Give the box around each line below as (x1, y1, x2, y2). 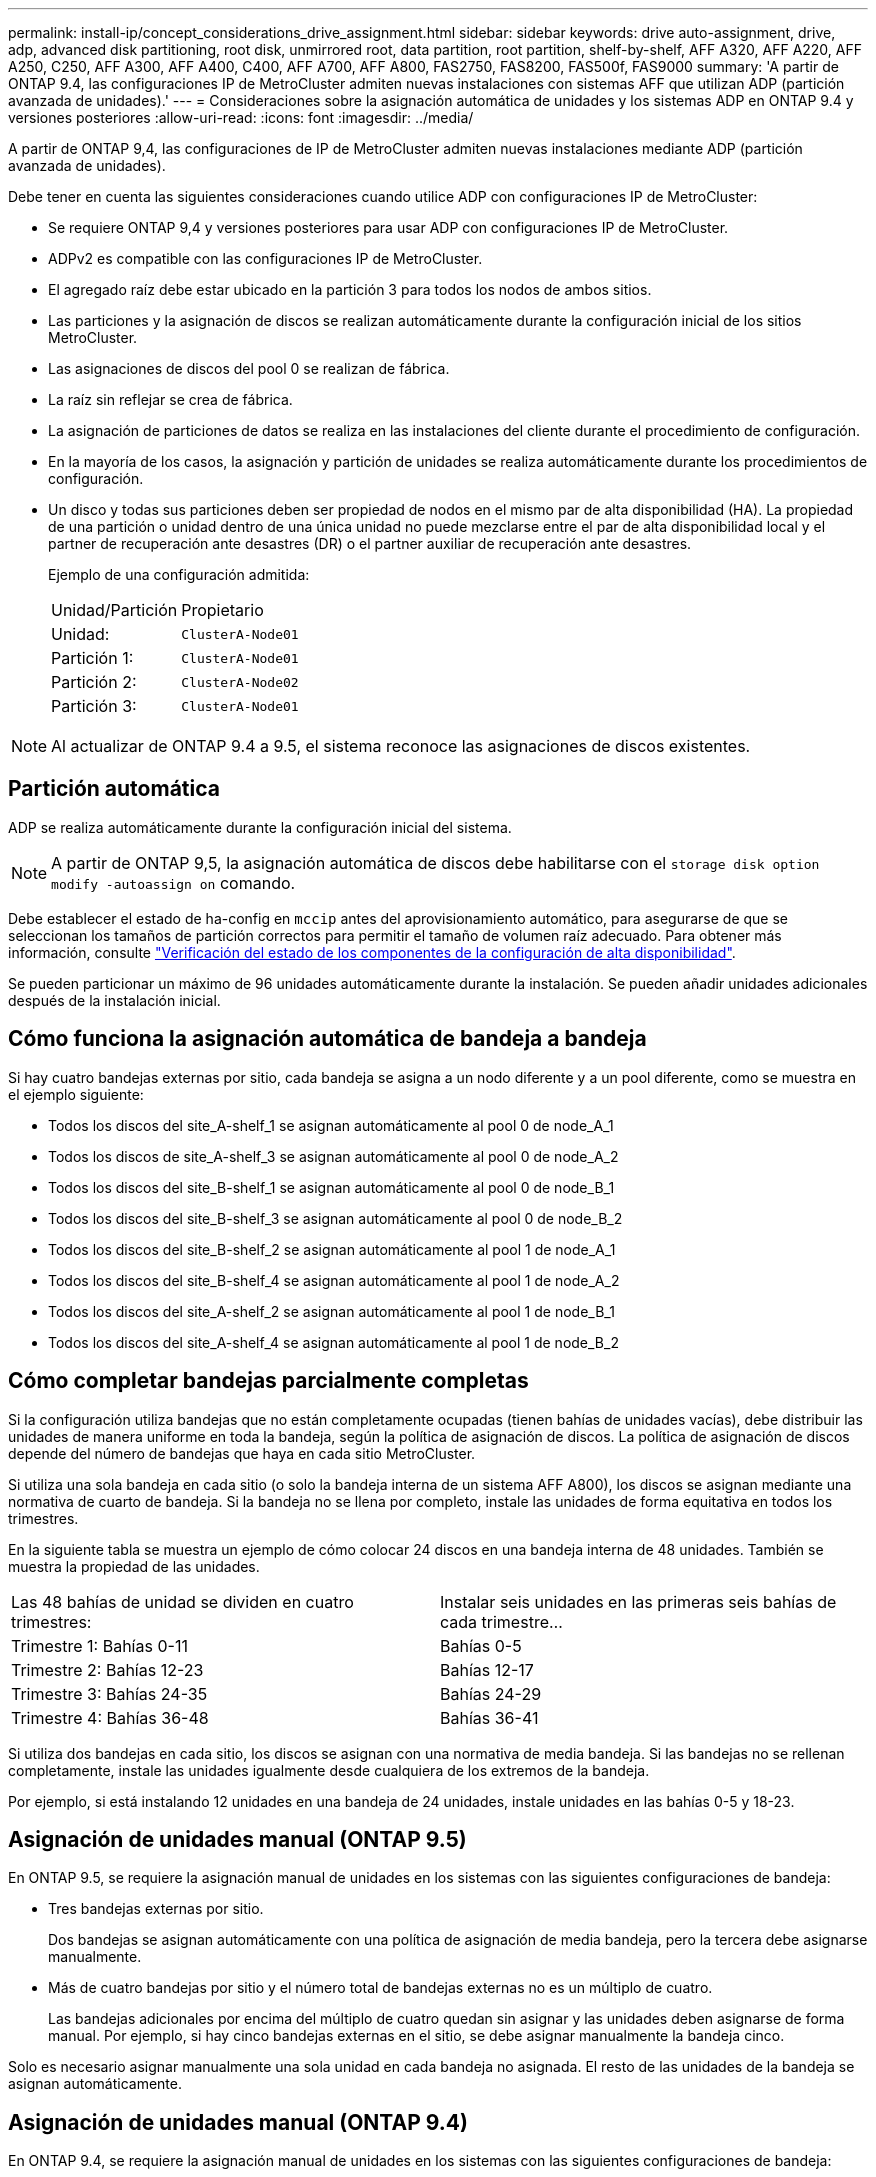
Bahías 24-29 (440, 1683, 542, 1704)
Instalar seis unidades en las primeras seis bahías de (440, 1591, 837, 1612)
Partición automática (8, 776, 220, 802)
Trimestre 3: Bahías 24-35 (11, 1683, 208, 1704)
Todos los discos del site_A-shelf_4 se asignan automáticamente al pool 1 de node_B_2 (48, 1333, 619, 1351)
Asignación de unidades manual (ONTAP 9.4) (8, 2109, 468, 2135)
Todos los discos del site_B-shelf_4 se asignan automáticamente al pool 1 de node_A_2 (48, 1271, 620, 1289)
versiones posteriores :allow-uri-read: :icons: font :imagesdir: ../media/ (8, 109, 474, 126)
